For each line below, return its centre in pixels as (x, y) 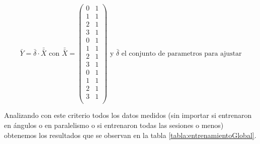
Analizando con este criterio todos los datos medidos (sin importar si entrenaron (128, 115)
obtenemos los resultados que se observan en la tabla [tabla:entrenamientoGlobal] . (130, 135)
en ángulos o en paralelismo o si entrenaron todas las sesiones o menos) (114, 125)
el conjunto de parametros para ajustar (182, 53)
